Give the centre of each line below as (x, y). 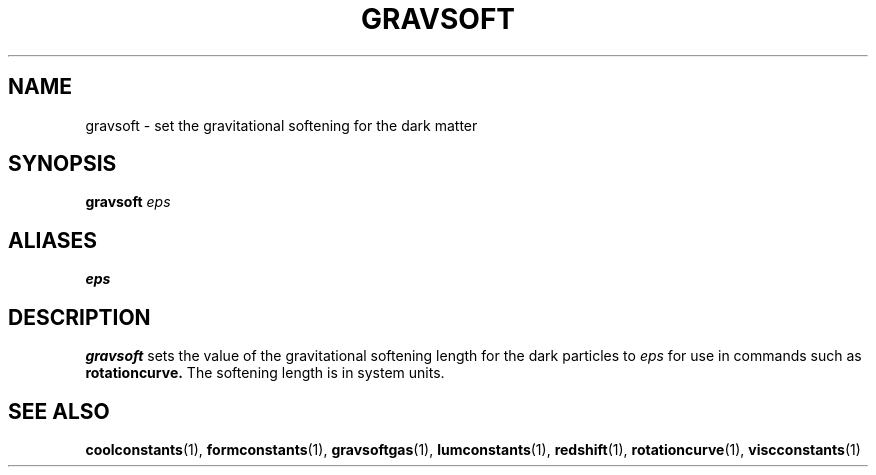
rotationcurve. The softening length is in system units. (265, 373)
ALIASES (53, 240)
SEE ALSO (59, 411)
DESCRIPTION (79, 317)
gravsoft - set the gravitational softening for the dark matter (281, 125)
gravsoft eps (128, 202)
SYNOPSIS (62, 164)
